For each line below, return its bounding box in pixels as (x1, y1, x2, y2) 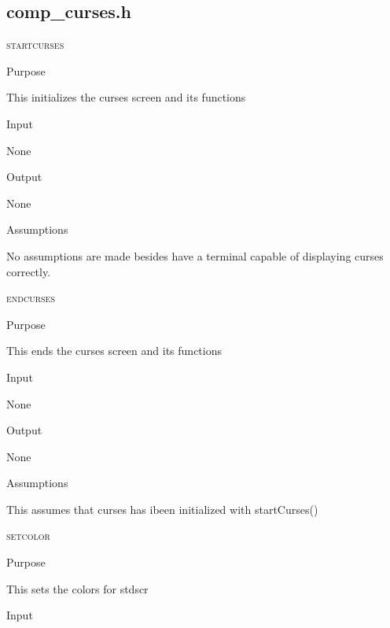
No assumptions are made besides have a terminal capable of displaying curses (6, 247, 384, 264)
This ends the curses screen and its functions (6, 342, 222, 359)
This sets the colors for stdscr (6, 580, 149, 597)
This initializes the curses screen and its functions (6, 89, 246, 105)
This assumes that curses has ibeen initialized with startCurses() (6, 501, 318, 517)
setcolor (6, 527, 50, 544)
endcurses (6, 290, 55, 306)
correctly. (6, 263, 51, 279)
